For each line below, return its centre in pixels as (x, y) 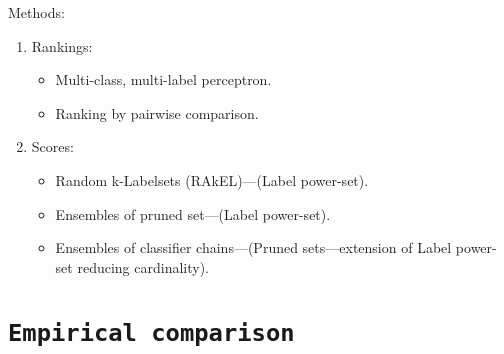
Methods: (36, 12)
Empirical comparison (151, 332)
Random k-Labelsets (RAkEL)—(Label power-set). (212, 179)
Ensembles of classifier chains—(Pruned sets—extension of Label (253, 247)
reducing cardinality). (143, 266)
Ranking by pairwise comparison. (157, 112)
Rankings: (62, 45)
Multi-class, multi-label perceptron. (163, 79)
